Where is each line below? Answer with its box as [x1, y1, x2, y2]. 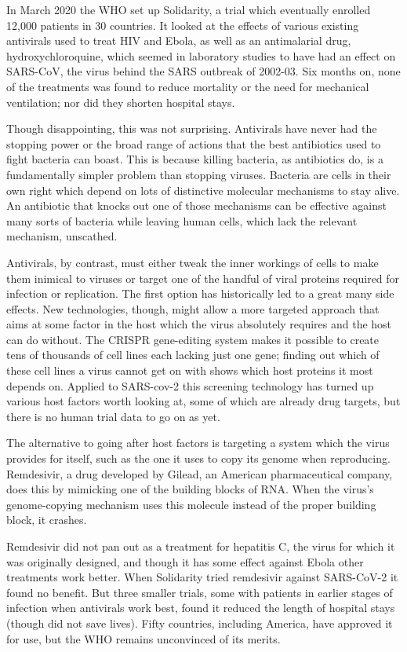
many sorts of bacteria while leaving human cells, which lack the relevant [6, 212, 358, 229]
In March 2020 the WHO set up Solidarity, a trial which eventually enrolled [6, 2, 371, 17]
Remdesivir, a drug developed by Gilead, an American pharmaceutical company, [6, 465, 393, 482]
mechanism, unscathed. [6, 228, 118, 244]
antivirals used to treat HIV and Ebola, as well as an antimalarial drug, [6, 32, 351, 49]
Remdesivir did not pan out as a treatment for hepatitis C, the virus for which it [6, 538, 395, 554]
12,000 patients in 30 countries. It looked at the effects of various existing [6, 16, 359, 33]
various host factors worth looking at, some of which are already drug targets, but [6, 393, 401, 409]
